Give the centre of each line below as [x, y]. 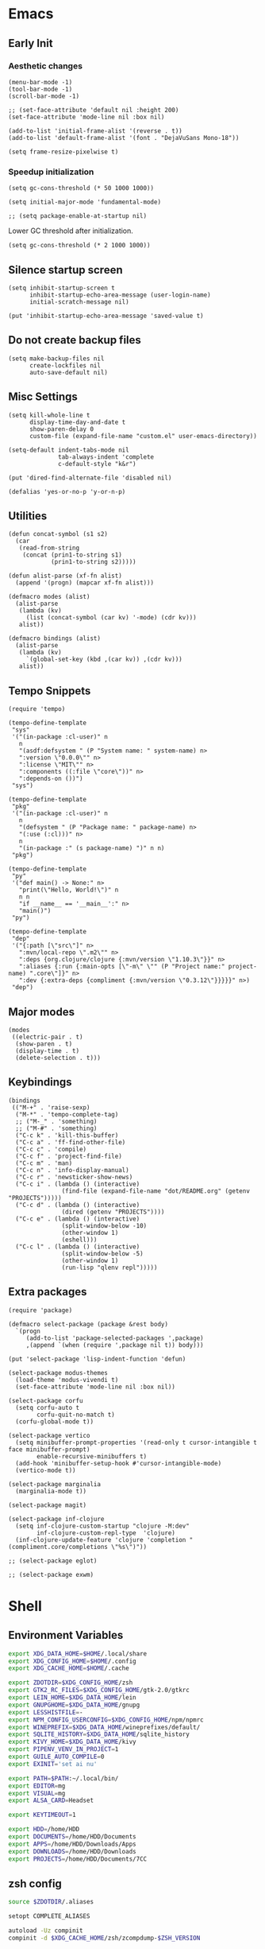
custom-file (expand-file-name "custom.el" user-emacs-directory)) [143, 436]
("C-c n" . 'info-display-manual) [72, 1170]
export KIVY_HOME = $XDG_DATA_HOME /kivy [72, 1742]
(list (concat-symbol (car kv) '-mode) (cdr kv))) [111, 618]
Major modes [42, 1012]
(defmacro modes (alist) [49, 597]
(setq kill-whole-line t [49, 415]
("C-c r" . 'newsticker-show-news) [74, 1177]
